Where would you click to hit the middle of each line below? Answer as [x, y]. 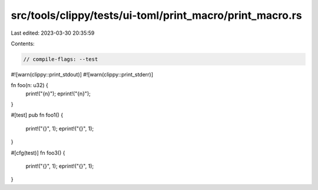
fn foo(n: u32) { [29, 85]
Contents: [23, 44]
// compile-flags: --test [61, 59]
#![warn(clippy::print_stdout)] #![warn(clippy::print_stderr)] [82, 74]
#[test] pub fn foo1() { [37, 115]
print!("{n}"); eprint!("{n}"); [58, 94]
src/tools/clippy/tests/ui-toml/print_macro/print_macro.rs [157, 15]
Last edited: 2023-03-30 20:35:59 [53, 33]
